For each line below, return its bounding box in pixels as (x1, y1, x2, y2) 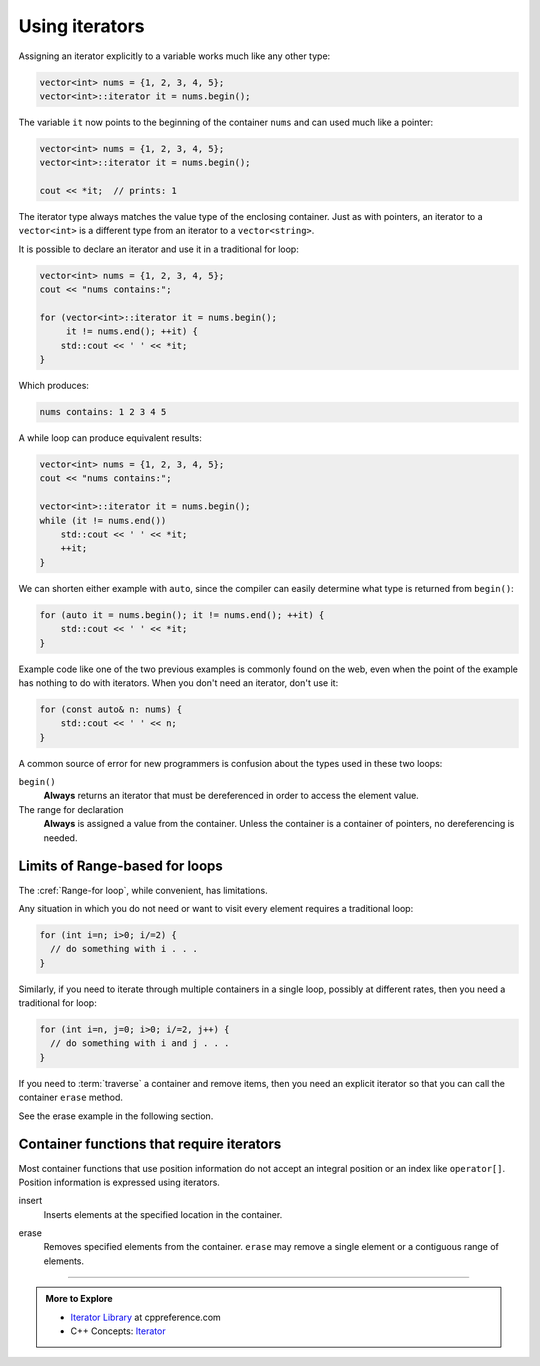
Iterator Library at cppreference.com (70, 1311, 222, 1323)
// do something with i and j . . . (50, 1038, 230, 1049)
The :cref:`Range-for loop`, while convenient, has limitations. (18, 884, 269, 896)
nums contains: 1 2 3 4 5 (39, 406, 167, 418)
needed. (43, 831, 78, 844)
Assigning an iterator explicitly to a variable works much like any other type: (18, 50, 331, 62)
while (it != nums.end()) (39, 515, 167, 526)
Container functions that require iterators (18, 1136, 282, 1153)
